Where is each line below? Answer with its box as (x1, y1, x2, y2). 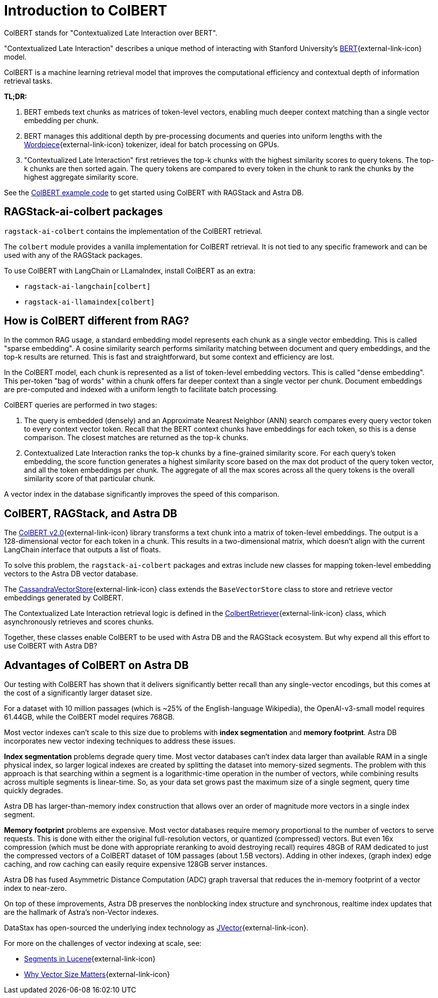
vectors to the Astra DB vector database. (4, 569, 138, 578)
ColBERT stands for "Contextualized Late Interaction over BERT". (4, 28, 218, 37)
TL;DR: (4, 92, 28, 101)
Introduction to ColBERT (4, 2, 167, 19)
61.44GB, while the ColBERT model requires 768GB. (4, 713, 175, 722)
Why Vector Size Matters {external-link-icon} (24, 970, 170, 979)
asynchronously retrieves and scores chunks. (4, 617, 154, 626)
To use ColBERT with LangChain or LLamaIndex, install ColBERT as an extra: (4, 266, 255, 275)
